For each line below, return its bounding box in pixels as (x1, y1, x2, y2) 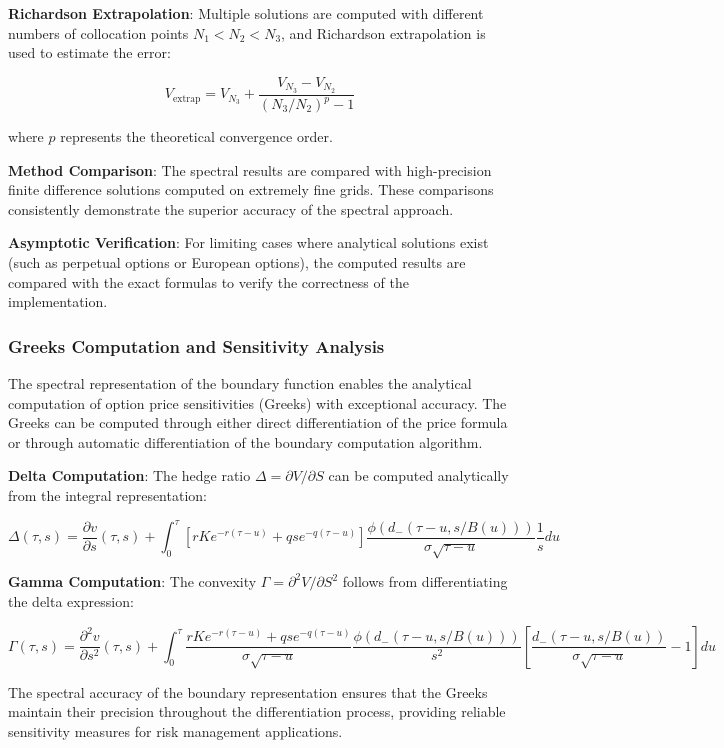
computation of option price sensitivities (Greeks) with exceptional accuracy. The (8, 392, 507, 413)
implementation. (8, 291, 108, 312)
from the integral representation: (8, 484, 207, 505)
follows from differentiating (342, 571, 508, 592)
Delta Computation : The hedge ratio (8, 465, 251, 486)
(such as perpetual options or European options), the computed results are (8, 251, 466, 272)
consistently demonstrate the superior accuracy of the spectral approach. (8, 198, 454, 219)
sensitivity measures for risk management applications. (8, 720, 343, 741)
